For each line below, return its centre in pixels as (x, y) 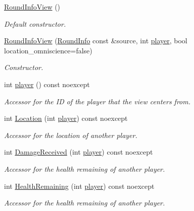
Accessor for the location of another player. (71, 135)
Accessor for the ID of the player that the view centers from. (98, 101)
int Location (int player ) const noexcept (66, 118)
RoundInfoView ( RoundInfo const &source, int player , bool (96, 41)
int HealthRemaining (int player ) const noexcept (79, 186)
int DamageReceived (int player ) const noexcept (79, 152)
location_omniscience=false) (48, 50)
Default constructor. (35, 23)
